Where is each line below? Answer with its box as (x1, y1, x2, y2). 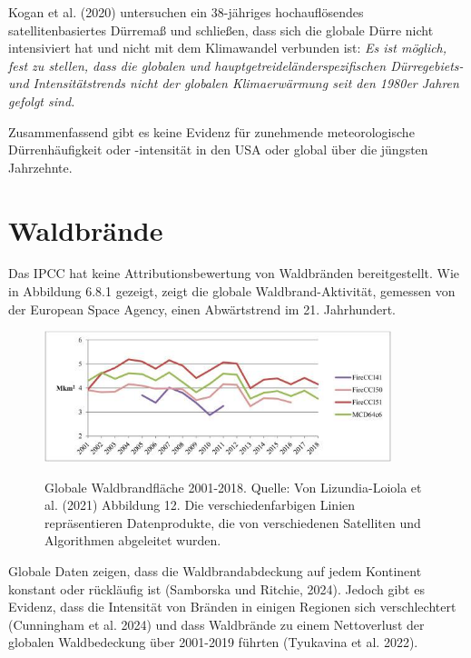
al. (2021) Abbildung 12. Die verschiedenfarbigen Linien (44, 495, 356, 514)
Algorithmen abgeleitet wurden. (44, 531, 221, 550)
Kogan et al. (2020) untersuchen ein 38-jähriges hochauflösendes (8, 3, 364, 21)
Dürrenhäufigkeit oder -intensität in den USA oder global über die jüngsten (8, 140, 428, 159)
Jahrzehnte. (8, 157, 73, 176)
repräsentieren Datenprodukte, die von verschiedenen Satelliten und (44, 513, 421, 532)
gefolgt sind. (8, 91, 75, 110)
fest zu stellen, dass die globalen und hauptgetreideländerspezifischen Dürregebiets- (8, 55, 464, 75)
